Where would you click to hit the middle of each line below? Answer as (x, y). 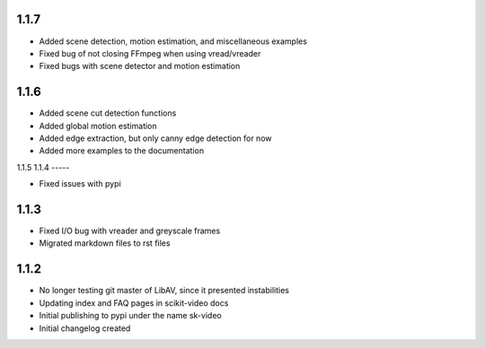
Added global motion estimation (98, 126)
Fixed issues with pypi (80, 184)
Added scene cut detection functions (108, 113)
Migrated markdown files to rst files (105, 243)
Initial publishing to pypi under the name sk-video (130, 316)
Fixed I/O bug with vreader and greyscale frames (130, 231)
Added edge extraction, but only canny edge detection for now (155, 138)
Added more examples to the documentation (122, 151)
